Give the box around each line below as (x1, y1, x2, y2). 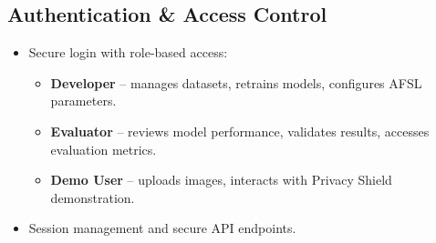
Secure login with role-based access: (28, 43, 228, 62)
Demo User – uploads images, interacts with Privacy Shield (50, 170, 392, 189)
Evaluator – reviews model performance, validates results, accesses (50, 121, 430, 140)
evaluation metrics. (50, 139, 157, 158)
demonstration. (50, 187, 135, 207)
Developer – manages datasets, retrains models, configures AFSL (50, 73, 422, 92)
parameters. (50, 91, 117, 110)
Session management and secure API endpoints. (28, 218, 296, 238)
